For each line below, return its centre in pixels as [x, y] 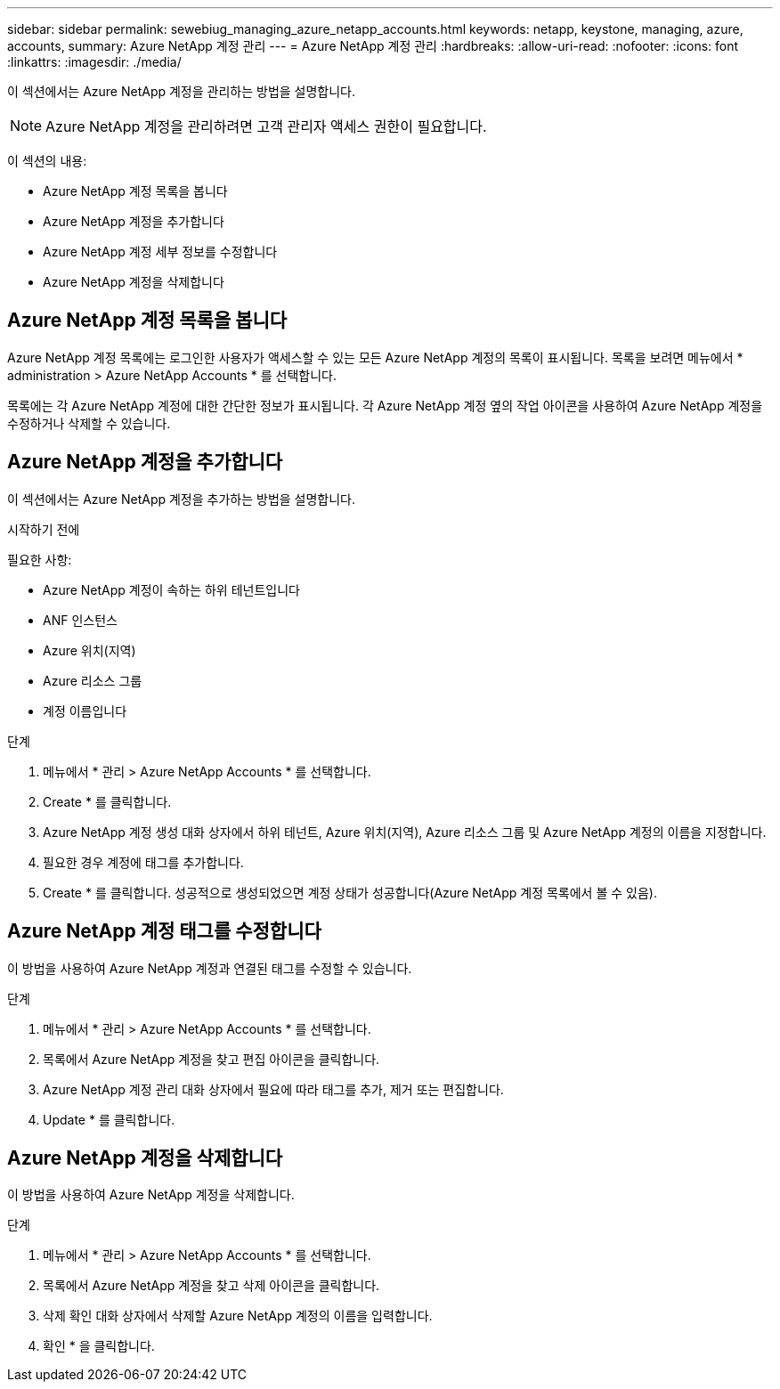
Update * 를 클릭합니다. [109, 1119]
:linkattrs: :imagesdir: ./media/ [94, 62]
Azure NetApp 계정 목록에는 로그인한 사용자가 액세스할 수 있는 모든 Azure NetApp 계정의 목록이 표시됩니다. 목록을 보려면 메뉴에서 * [375, 357]
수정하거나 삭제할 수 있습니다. [89, 423]
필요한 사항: [40, 559]
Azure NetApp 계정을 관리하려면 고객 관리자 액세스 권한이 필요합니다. [266, 126]
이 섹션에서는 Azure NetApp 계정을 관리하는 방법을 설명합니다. [182, 91]
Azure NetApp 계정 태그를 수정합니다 [164, 931]
